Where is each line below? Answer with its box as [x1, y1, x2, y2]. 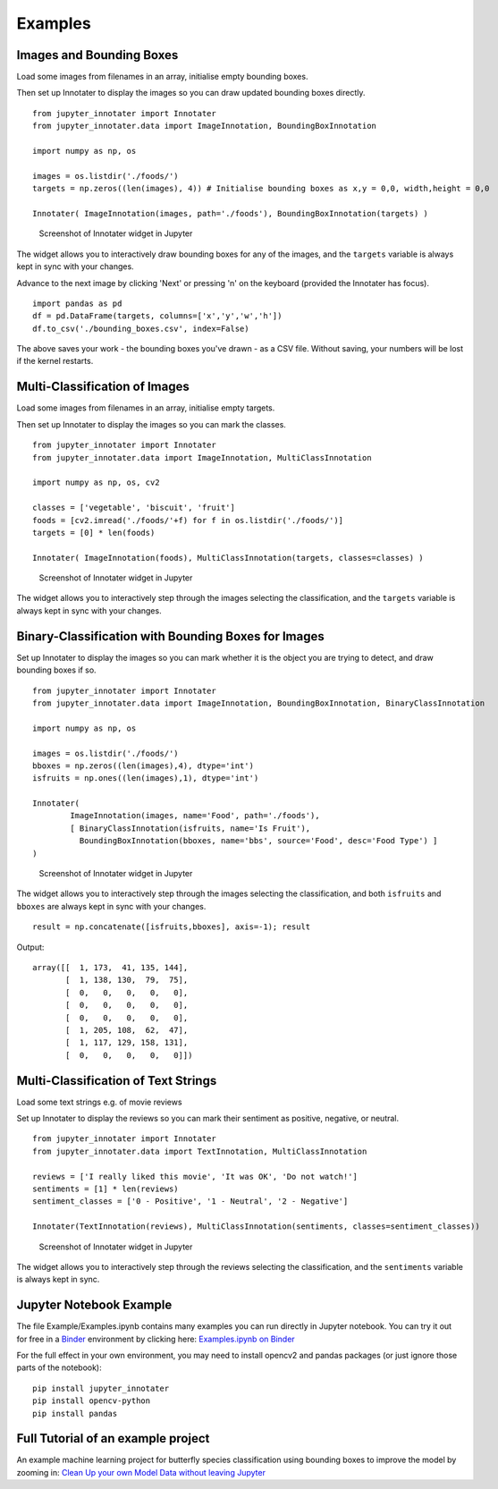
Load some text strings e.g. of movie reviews [16, 1096, 182, 1107]
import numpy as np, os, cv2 [32, 478, 160, 487]
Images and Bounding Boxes [16, 47, 179, 63]
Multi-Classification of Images [16, 379, 190, 394]
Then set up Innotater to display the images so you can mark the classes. [16, 419, 286, 429]
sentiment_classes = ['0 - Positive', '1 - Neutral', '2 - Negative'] [32, 1197, 349, 1206]
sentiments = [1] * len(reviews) [32, 1183, 179, 1194]
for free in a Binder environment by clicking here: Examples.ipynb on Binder [16, 1333, 295, 1344]
